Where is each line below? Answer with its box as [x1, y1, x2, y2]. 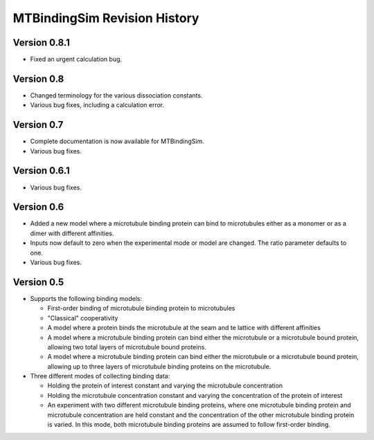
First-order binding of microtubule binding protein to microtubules [47, 304, 235, 313]
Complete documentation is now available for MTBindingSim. [30, 137, 204, 145]
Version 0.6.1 [12, 165, 70, 176]
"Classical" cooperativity [47, 313, 118, 322]
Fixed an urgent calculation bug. [30, 55, 123, 64]
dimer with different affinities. [30, 229, 114, 237]
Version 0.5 [12, 276, 64, 288]
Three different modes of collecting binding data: [30, 372, 170, 381]
